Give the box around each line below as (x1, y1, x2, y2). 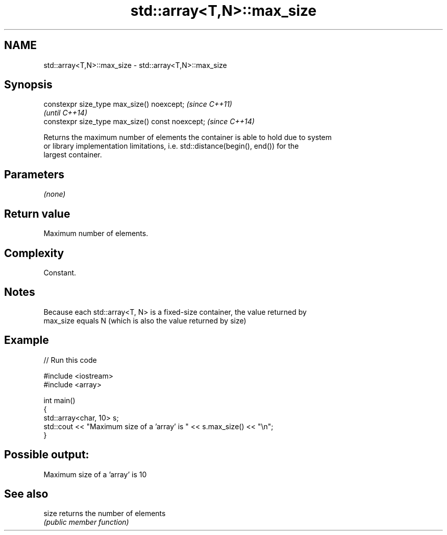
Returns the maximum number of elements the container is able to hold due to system (43, 133, 332, 142)
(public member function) (43, 518, 129, 527)
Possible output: (4, 448, 89, 461)
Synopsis (4, 78, 53, 91)
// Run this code (43, 355, 97, 364)
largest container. (43, 150, 102, 159)
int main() (43, 396, 76, 405)
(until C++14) (43, 108, 87, 118)
